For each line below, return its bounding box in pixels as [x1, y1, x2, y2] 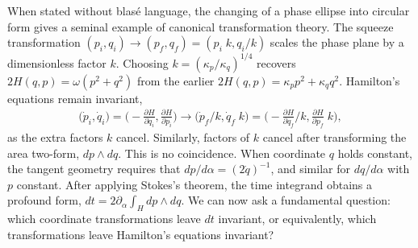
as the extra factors [7, 129, 103, 146]
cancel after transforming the [262, 129, 407, 146]
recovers [257, 54, 296, 71]
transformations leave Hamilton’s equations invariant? [7, 225, 274, 242]
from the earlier [136, 72, 215, 89]
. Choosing [115, 54, 169, 71]
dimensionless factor [7, 54, 107, 71]
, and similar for [270, 160, 350, 177]
